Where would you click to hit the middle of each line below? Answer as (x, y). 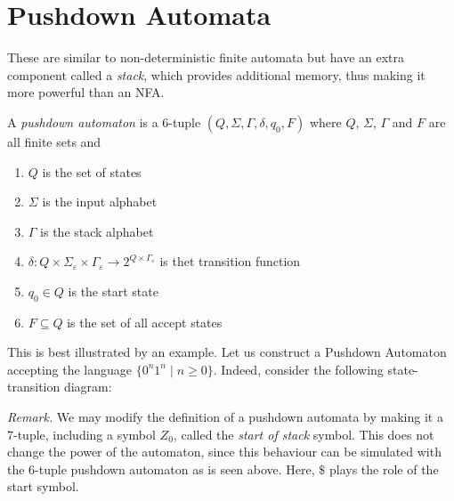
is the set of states (92, 171)
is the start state (113, 291)
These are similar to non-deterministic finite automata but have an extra (206, 57)
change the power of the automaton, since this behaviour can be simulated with (224, 452)
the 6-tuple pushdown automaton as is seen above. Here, (161, 469)
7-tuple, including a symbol (81, 434)
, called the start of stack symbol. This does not (304, 434)
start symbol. (43, 486)
